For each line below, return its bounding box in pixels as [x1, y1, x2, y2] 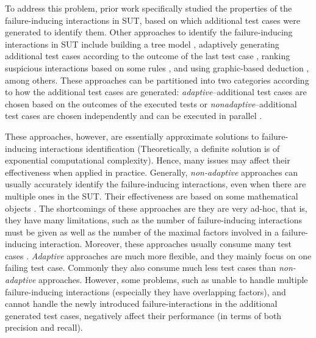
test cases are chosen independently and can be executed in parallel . [5, 109, 262, 122]
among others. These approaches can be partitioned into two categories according [5, 73, 309, 86]
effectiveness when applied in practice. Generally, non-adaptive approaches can [5, 165, 298, 178]
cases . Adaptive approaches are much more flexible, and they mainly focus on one [5, 249, 312, 262]
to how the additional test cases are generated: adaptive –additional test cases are [5, 85, 307, 98]
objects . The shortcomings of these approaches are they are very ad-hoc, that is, [5, 201, 307, 214]
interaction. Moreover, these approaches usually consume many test [39, 237, 292, 250]
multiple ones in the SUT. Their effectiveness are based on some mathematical [5, 189, 298, 202]
